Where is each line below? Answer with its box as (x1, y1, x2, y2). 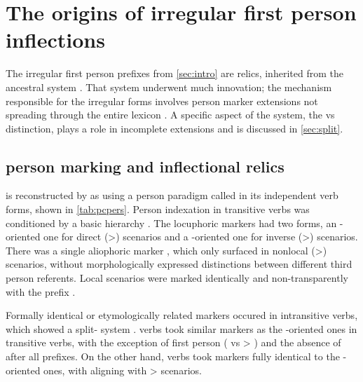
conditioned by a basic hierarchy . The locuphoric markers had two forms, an (6, 215, 337, 230)
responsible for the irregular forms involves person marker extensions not (6, 93, 318, 108)
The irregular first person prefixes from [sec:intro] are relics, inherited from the (6, 66, 343, 81)
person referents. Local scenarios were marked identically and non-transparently (6, 271, 348, 285)
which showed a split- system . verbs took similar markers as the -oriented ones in (6, 321, 357, 336)
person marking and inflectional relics (6, 155, 285, 177)
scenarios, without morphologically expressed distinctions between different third (6, 257, 352, 271)
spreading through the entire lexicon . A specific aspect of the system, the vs (6, 107, 335, 122)
